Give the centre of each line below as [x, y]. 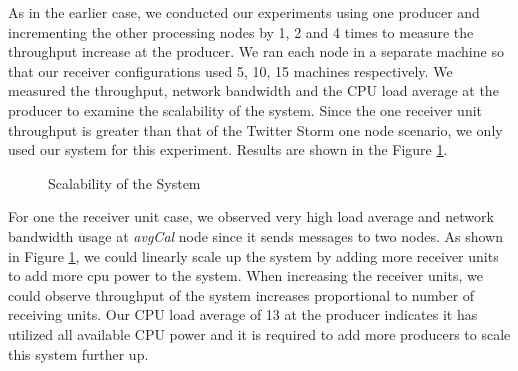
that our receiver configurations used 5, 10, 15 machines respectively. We [230, 70]
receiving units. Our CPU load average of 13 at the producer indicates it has [243, 314]
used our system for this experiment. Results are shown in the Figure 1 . [228, 149]
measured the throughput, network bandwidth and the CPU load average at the [253, 90]
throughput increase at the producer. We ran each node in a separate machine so [256, 51]
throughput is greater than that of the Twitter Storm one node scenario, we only [255, 129]
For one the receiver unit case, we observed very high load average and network [251, 216]
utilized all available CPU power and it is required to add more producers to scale [259, 333]
